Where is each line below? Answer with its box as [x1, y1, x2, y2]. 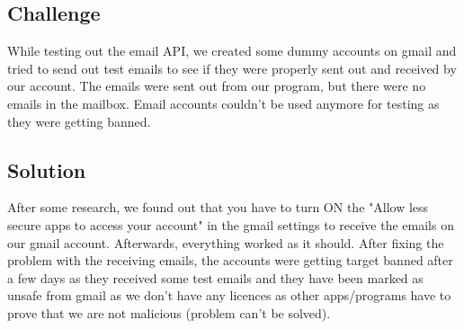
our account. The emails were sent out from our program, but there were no [7, 76, 426, 95]
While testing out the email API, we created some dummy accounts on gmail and [7, 41, 457, 60]
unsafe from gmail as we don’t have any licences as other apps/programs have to [7, 286, 451, 305]
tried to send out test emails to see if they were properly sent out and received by [7, 58, 457, 77]
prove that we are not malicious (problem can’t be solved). [7, 303, 331, 322]
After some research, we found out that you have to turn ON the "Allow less [7, 198, 429, 217]
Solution [7, 156, 86, 183]
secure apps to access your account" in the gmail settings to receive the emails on [7, 215, 454, 234]
